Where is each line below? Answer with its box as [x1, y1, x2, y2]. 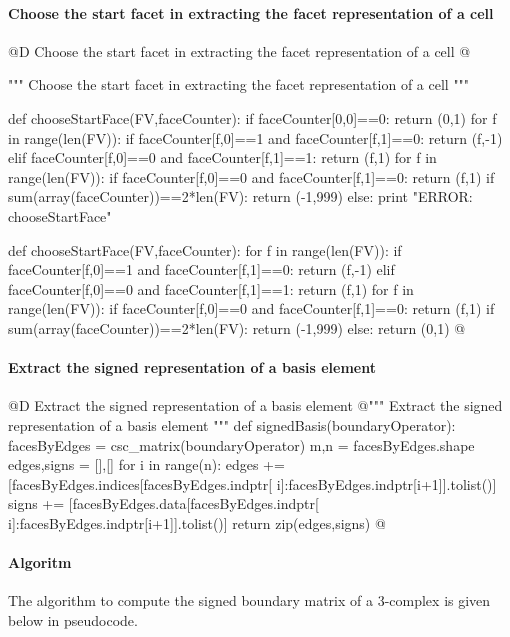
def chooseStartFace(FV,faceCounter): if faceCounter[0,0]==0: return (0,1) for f [8, 107, 497, 128]
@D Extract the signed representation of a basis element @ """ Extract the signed [8, 395, 503, 416]
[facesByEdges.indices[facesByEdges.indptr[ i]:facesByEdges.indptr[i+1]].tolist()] [8, 473, 497, 494]
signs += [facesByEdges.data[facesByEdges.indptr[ [8, 493, 319, 514]
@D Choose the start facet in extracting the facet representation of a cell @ [8, 40, 471, 61]
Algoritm [8, 552, 72, 573]
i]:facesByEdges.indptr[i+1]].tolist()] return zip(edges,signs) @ [8, 512, 386, 533]
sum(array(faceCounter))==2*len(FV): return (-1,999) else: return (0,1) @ [8, 317, 466, 338]
